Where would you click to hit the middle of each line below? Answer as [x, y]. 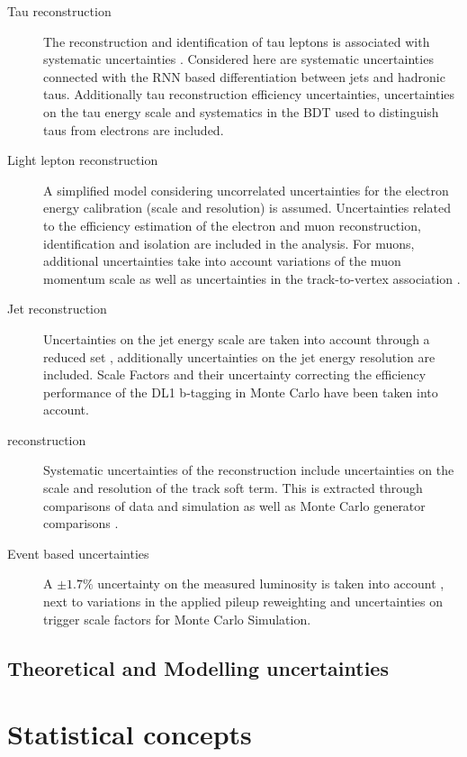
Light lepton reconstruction [83, 160]
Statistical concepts [130, 734]
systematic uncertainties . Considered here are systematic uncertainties [238, 59]
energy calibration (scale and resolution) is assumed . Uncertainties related [247, 208]
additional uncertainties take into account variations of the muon [222, 261]
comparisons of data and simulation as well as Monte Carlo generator [234, 505]
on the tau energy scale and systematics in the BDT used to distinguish [241, 111]
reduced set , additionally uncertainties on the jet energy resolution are [239, 356]
